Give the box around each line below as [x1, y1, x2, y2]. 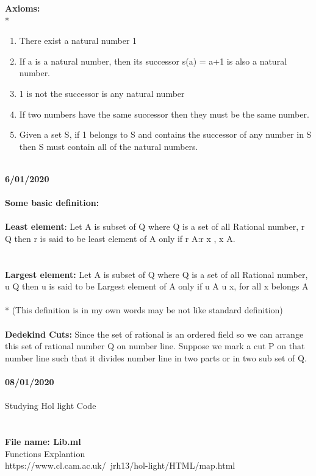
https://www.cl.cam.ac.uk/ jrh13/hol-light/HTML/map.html [5, 459, 235, 472]
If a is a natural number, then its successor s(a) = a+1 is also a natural [19, 54, 287, 67]
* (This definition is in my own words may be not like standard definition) [5, 304, 283, 316]
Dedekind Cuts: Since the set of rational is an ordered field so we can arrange [5, 327, 304, 340]
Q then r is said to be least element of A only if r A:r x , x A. [5, 232, 235, 244]
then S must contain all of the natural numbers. [19, 140, 198, 152]
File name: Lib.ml [5, 435, 81, 447]
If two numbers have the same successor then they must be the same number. [19, 107, 309, 120]
